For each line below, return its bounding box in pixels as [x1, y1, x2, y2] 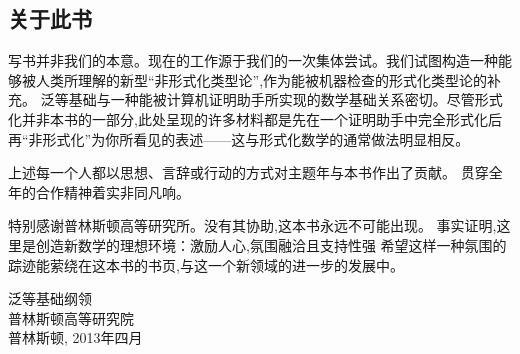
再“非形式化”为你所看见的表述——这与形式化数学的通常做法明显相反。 [8, 128, 470, 149]
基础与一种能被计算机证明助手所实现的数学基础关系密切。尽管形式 [68, 89, 503, 110]
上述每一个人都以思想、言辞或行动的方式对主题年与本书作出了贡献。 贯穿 [8, 162, 489, 183]
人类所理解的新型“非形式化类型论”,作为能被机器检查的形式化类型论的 [35, 69, 488, 90]
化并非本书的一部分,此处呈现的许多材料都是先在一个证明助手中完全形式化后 [8, 108, 502, 129]
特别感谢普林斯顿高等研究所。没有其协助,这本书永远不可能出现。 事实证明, [8, 215, 497, 236]
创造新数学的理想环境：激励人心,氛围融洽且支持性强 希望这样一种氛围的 [35, 234, 507, 255]
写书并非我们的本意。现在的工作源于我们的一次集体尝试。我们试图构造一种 [8, 50, 498, 71]
